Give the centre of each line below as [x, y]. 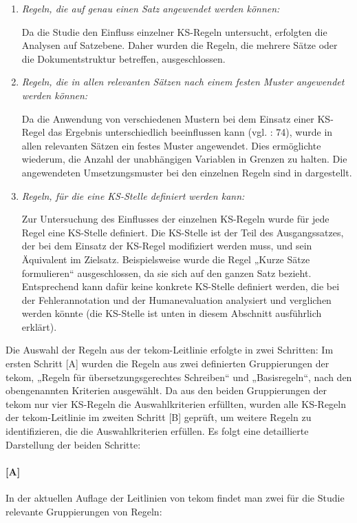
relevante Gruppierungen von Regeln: [84, 511]
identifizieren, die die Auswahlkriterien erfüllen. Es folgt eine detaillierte [157, 431]
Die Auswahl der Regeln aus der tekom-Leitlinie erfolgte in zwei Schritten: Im [170, 350]
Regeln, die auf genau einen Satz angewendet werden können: [151, 8]
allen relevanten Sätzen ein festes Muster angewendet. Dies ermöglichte [171, 145]
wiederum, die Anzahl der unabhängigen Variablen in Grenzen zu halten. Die [184, 159]
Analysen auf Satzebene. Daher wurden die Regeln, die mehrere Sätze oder [180, 45]
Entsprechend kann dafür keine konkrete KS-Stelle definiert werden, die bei [181, 286]
